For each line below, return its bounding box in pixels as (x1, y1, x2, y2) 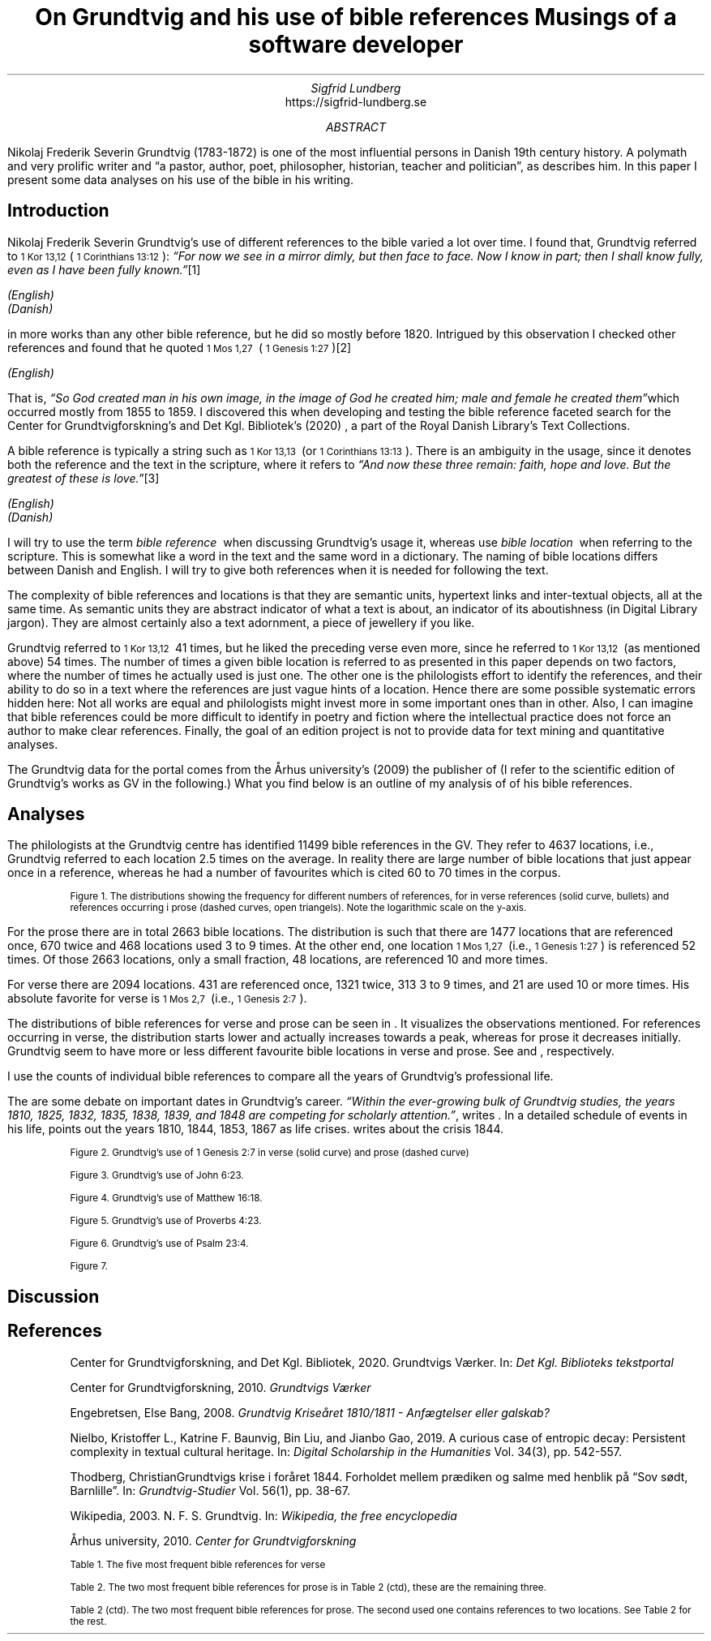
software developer (248, 31, 464, 58)
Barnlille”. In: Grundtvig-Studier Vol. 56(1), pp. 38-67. (70, 1483, 350, 1497)
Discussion (7, 1286, 100, 1307)
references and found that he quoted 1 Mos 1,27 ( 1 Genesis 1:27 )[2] (7, 340, 352, 354)
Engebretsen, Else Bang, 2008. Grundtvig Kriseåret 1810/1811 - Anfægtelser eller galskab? (70, 1405, 550, 1420)
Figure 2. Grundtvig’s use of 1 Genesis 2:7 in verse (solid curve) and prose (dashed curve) (70, 1147, 469, 1159)
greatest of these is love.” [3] (7, 470, 160, 485)
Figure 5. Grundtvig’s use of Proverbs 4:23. (70, 1215, 262, 1227)
